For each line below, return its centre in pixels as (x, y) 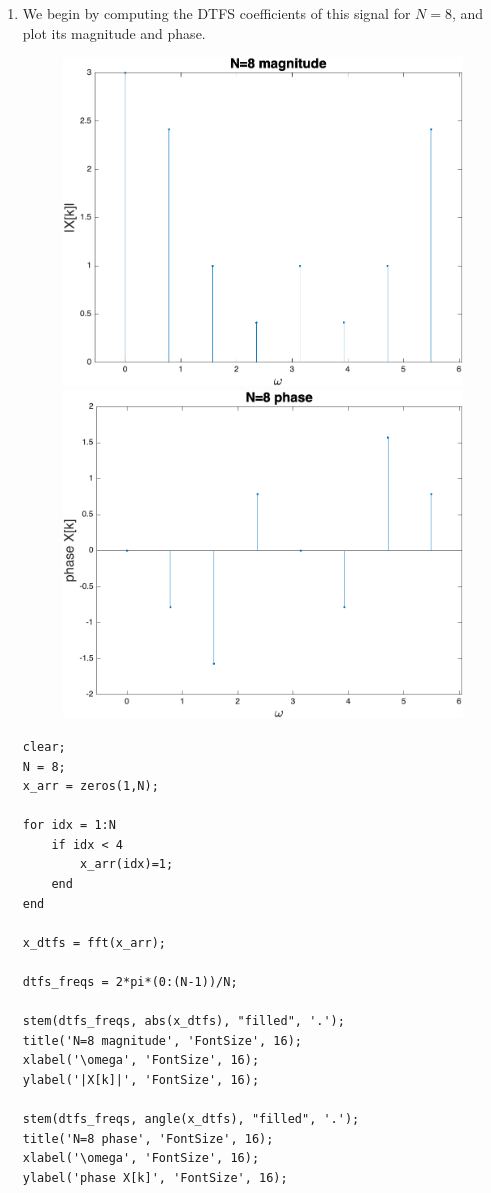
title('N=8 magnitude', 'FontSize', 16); (162, 1040)
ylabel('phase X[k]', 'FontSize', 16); (155, 1177)
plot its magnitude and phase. (114, 32)
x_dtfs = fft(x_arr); (94, 942)
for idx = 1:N (69, 825)
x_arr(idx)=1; (127, 864)
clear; (44, 746)
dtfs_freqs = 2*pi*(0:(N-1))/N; (130, 982)
